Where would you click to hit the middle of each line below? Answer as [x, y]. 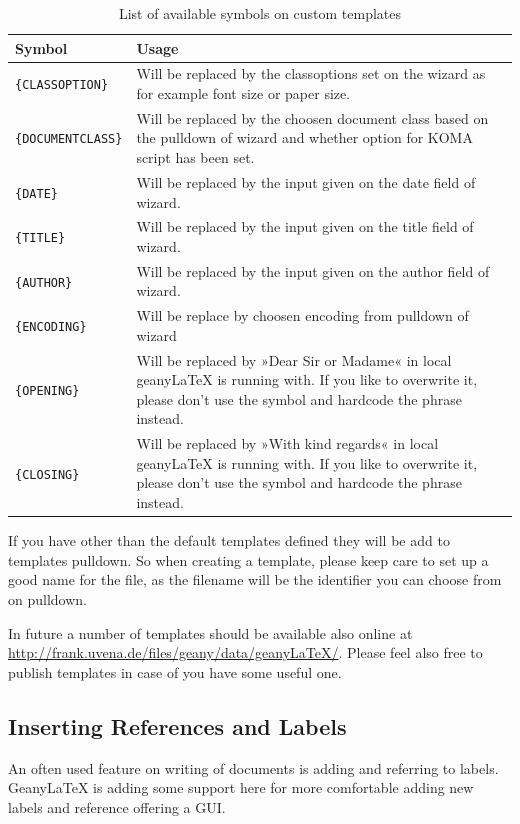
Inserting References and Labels [177, 725]
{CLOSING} [47, 474]
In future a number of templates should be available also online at [210, 632]
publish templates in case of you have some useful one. [175, 671]
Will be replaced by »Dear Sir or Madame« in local [294, 359]
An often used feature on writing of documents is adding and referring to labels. [253, 767]
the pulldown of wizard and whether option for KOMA [304, 137]
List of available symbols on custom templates [260, 13]
